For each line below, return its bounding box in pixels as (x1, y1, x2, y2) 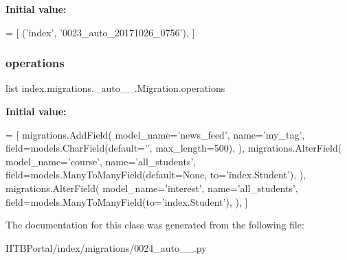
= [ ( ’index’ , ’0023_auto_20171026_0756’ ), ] (5, 25, 195, 39)
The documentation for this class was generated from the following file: (5, 217, 304, 232)
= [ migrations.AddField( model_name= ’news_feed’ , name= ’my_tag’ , (5, 127, 305, 141)
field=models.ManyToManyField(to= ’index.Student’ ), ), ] (5, 194, 248, 209)
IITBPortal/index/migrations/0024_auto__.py (5, 240, 207, 255)
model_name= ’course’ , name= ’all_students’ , (5, 154, 197, 168)
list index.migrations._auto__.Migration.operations (5, 81, 225, 95)
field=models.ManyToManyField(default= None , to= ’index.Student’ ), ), (5, 167, 306, 182)
